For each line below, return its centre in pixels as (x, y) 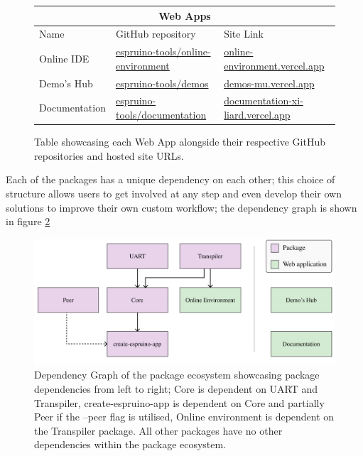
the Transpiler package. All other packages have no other (158, 430)
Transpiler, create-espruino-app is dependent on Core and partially (179, 402)
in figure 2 (28, 221)
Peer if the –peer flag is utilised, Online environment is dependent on (184, 417)
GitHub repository (156, 34)
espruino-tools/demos (162, 83)
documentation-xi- (264, 101)
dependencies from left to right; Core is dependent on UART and (176, 388)
